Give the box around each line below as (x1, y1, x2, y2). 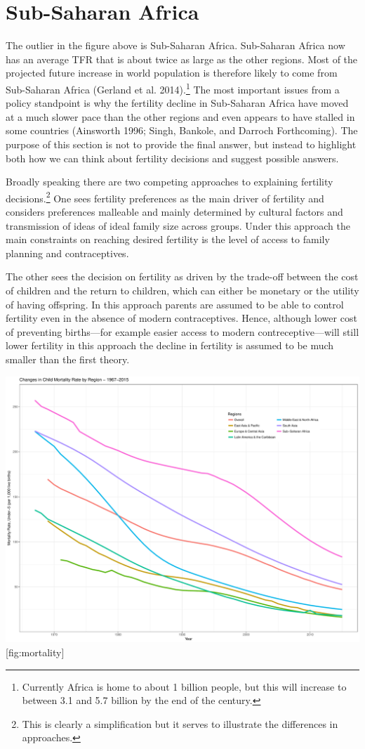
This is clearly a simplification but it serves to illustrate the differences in (22, 716, 338, 731)
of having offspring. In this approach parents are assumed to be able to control (6, 297, 344, 311)
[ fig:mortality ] (6, 645, 65, 660)
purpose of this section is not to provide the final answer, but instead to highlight (6, 136, 357, 151)
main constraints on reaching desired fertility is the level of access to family (6, 232, 330, 247)
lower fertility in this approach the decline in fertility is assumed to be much (6, 338, 334, 353)
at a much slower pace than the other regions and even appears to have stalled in (6, 109, 355, 124)
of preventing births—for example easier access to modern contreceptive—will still (6, 324, 359, 339)
